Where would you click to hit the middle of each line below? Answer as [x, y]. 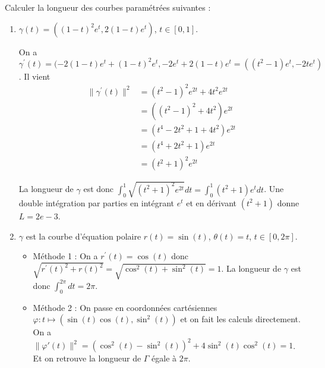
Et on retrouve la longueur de [87, 358]
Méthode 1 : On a [65, 256]
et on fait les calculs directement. [240, 319]
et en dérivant [212, 202]
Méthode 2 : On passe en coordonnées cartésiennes [125, 307]
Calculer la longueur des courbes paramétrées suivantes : [108, 7]
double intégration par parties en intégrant [97, 202]
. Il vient [34, 76]
